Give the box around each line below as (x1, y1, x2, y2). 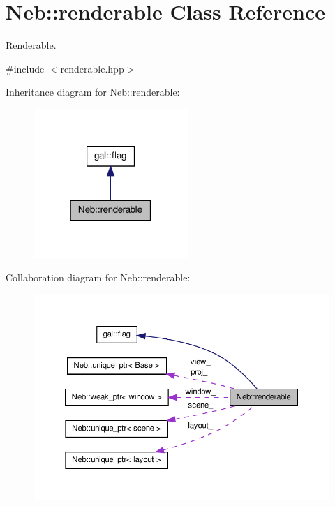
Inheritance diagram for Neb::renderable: (6, 84, 180, 99)
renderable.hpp (60, 61, 124, 75)
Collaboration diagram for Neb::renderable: (6, 270, 191, 285)
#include (6, 61, 45, 75)
